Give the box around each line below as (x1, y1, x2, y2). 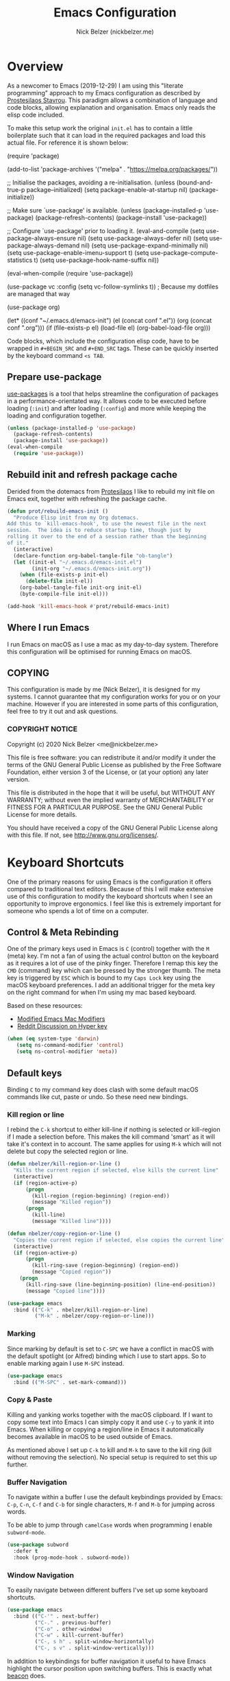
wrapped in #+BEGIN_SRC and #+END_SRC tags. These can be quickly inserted (7, 344, 219, 352)
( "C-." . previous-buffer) (34, 1619, 112, 1626)
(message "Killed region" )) (31, 1198, 112, 1206)
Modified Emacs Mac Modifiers (16, 1015, 105, 1023)
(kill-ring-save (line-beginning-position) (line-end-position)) (25, 1281, 216, 1288)
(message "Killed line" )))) (31, 1218, 112, 1225)
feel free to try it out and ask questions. (7, 708, 118, 716)
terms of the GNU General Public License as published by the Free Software (7, 760, 222, 769)
